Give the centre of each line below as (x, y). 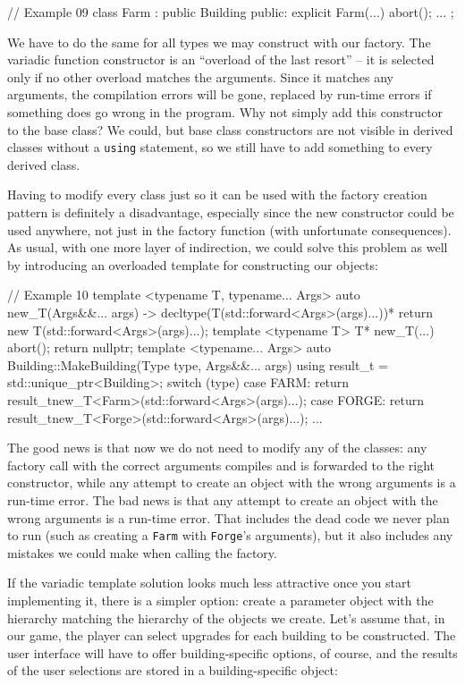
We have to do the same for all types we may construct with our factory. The (219, 42)
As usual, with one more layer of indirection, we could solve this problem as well (228, 247)
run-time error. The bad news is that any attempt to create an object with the (223, 499)
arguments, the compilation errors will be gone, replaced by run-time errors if (220, 94)
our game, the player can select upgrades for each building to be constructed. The (232, 635)
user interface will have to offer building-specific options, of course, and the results (232, 652)
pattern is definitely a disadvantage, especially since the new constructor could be (231, 212)
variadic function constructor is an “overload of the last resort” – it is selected (221, 59)
